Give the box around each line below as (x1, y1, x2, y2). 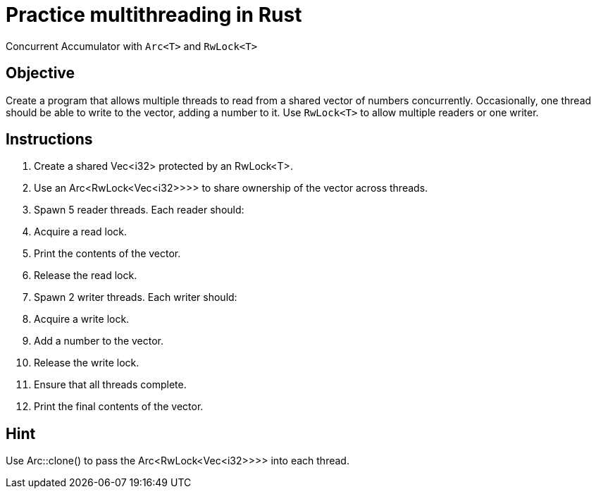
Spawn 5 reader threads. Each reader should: (34, 204, 244, 216)
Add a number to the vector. (34, 335, 164, 347)
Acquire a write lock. (34, 313, 130, 326)
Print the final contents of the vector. (34, 400, 204, 413)
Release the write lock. (34, 357, 139, 369)
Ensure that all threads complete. (34, 378, 187, 391)
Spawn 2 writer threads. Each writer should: (34, 291, 237, 304)
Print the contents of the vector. (34, 247, 181, 260)
